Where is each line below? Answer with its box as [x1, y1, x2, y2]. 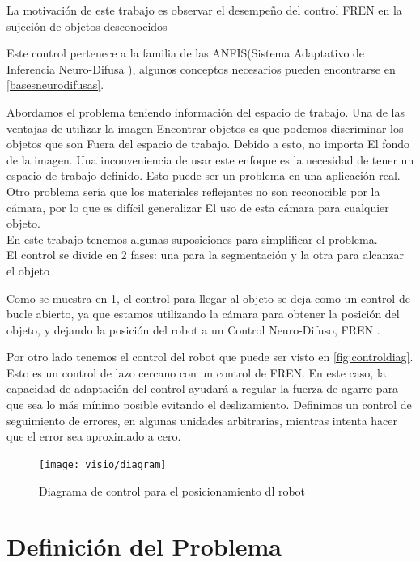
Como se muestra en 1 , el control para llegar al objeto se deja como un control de [6, 289, 410, 306]
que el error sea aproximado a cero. [6, 428, 181, 445]
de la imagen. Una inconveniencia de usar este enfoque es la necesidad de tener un [6, 151, 414, 168]
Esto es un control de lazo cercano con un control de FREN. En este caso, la [6, 364, 386, 381]
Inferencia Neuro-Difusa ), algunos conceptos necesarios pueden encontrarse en [6, 60, 396, 77]
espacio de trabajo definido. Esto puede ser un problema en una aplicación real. [6, 167, 401, 184]
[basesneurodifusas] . [6, 76, 104, 93]
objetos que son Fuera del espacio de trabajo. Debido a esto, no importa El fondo [6, 135, 410, 152]
